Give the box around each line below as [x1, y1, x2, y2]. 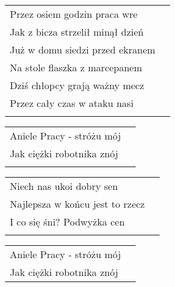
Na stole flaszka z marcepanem [10, 60, 142, 74]
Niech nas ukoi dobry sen [10, 179, 118, 193]
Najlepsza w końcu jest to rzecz [10, 197, 145, 211]
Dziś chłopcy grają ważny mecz [10, 78, 144, 92]
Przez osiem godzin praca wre [10, 7, 138, 21]
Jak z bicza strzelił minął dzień [10, 25, 144, 39]
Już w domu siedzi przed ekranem [10, 42, 155, 57]
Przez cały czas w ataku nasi [10, 96, 134, 110]
